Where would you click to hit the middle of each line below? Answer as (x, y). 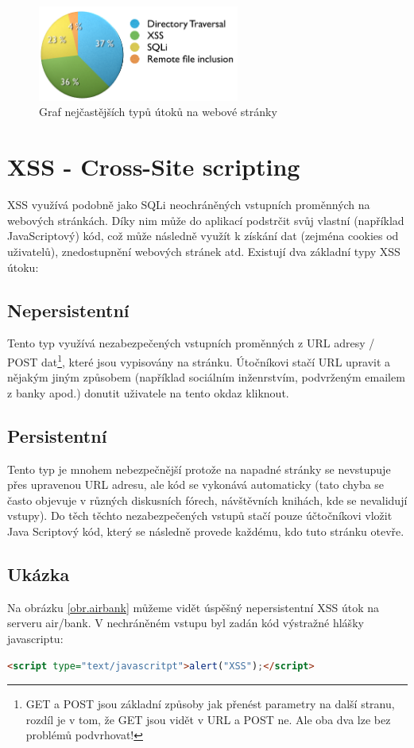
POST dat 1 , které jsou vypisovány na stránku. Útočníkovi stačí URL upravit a (199, 360)
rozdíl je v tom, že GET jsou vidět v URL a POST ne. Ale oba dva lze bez (208, 719)
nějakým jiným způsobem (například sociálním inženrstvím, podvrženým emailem (206, 377)
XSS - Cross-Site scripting (154, 167)
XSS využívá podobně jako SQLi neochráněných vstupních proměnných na (189, 205)
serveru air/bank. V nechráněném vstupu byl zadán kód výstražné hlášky (186, 623)
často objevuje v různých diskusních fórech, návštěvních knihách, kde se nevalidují (207, 500)
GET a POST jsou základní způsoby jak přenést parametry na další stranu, (210, 704)
